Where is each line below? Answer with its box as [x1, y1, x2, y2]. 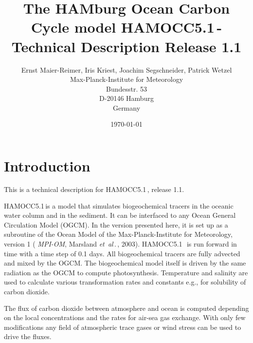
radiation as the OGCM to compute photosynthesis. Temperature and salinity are [4, 267, 248, 277]
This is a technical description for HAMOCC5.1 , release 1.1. [4, 184, 184, 194]
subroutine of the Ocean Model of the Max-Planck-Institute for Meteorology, [4, 229, 233, 239]
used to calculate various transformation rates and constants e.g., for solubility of [4, 277, 246, 287]
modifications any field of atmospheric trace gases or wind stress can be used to [4, 322, 241, 332]
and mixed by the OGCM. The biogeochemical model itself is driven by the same [4, 258, 246, 268]
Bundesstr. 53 [106, 83, 147, 94]
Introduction [4, 156, 90, 176]
